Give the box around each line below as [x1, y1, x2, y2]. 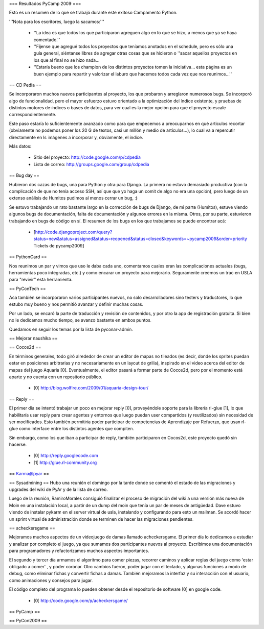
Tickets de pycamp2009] [33, 242, 85, 248]
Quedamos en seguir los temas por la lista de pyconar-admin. [9, 326, 133, 332]
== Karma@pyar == [9, 471, 49, 477]
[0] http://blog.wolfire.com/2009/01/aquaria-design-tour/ [33, 385, 149, 391]
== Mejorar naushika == [9, 336, 58, 341]
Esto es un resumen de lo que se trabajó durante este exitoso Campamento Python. [9, 10, 178, 16]
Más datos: [9, 144, 32, 149]
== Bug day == [9, 172, 40, 178]
